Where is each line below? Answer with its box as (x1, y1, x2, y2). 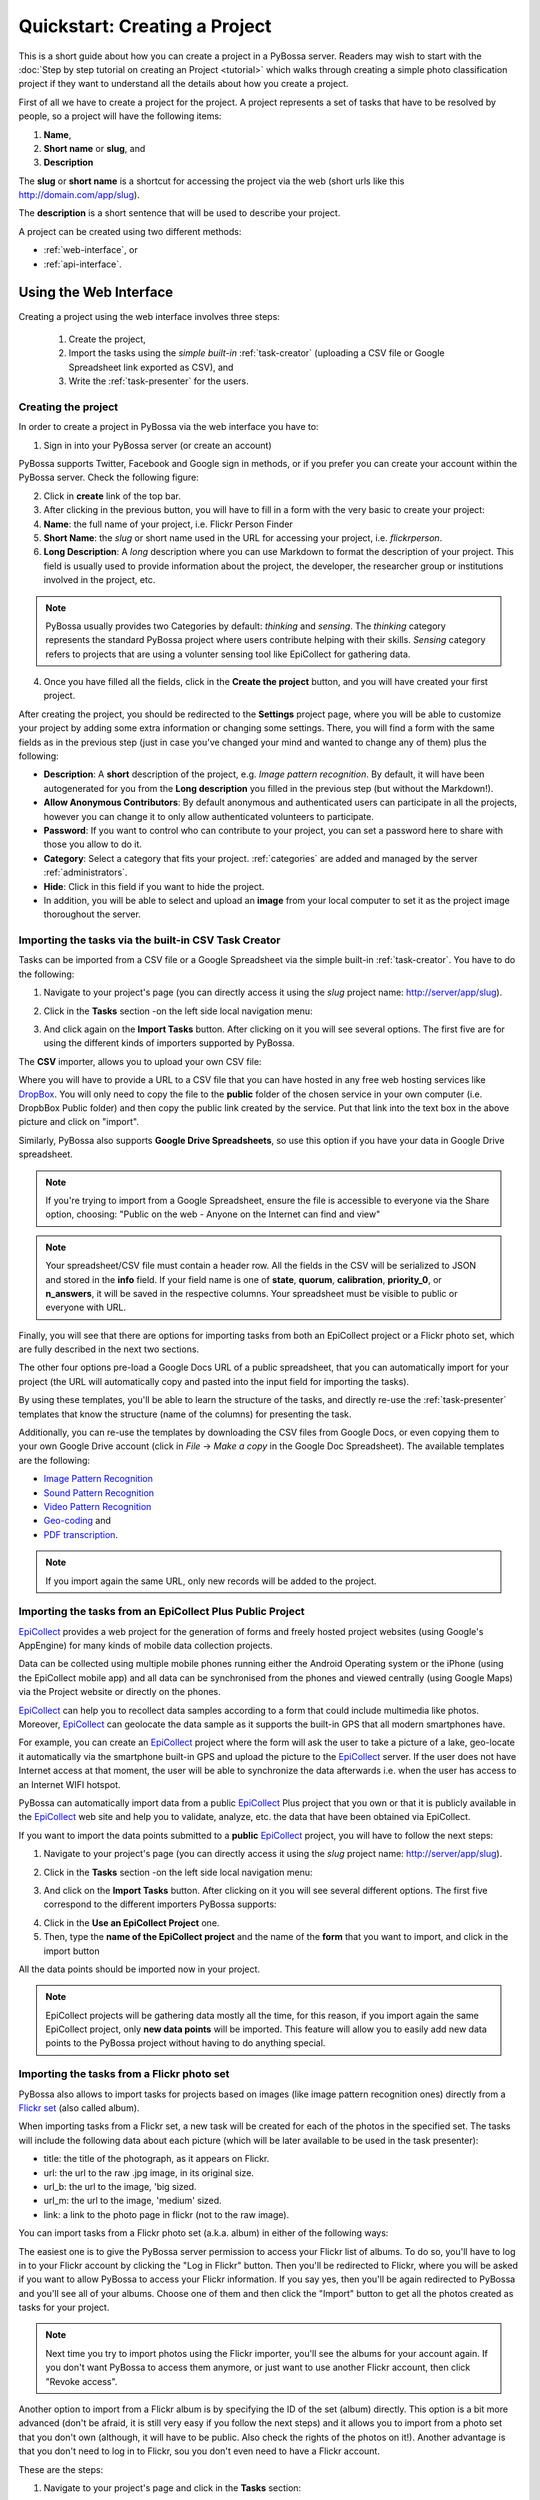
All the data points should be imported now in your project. (18, 1963, 260, 1975)
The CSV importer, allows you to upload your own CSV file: (18, 1055, 262, 1067)
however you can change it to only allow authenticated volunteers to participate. (43, 810, 374, 822)
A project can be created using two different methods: (18, 225, 242, 237)
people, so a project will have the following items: (18, 110, 222, 122)
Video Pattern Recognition (43, 1500, 152, 1512)
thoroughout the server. (43, 908, 142, 920)
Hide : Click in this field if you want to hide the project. (43, 880, 265, 892)
